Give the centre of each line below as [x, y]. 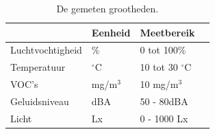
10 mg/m [159, 84]
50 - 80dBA [164, 101]
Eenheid [111, 32]
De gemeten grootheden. [107, 8]
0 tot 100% [163, 50]
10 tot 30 [159, 67]
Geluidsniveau [40, 101]
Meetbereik [167, 32]
